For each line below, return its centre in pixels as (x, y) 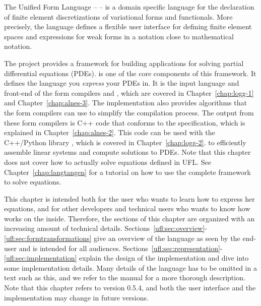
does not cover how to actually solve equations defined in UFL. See (108, 162)
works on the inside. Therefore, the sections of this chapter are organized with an (129, 218)
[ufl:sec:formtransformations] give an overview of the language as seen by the (122, 238)
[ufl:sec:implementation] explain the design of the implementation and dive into (126, 258)
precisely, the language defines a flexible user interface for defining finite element (128, 26)
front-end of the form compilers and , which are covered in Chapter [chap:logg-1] (129, 93)
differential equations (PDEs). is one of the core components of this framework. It (130, 73)
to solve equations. (33, 182)
